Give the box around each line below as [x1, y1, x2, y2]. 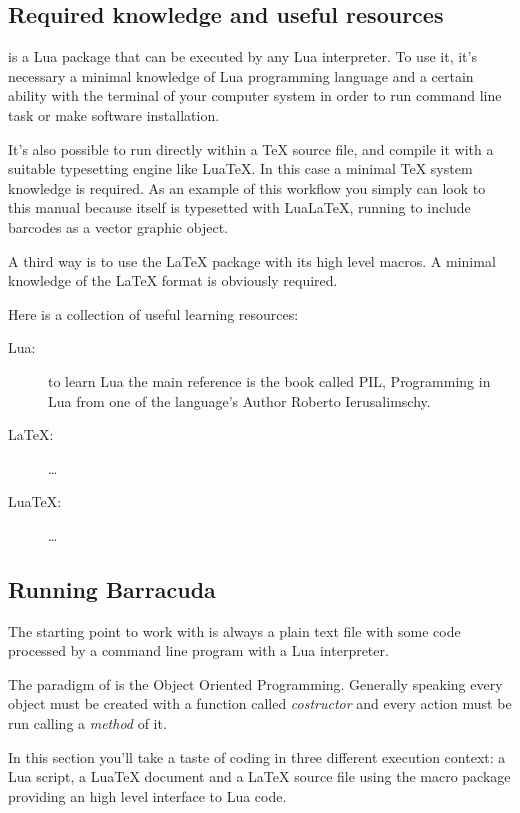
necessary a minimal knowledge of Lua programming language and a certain [8, 65, 474, 86]
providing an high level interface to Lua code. [8, 785, 287, 806]
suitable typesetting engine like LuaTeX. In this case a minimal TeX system [8, 158, 473, 179]
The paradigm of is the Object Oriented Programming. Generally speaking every [8, 673, 503, 694]
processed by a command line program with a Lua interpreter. [8, 640, 389, 661]
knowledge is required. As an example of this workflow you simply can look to [8, 177, 486, 198]
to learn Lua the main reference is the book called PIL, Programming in [48, 370, 491, 391]
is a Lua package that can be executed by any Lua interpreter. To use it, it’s [8, 46, 477, 67]
